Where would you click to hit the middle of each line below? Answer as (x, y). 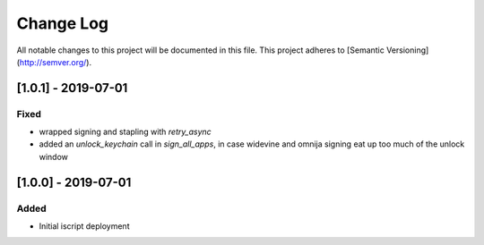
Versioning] (407, 50)
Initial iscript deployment (84, 226)
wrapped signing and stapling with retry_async (125, 132)
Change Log (63, 23)
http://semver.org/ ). (56, 62)
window (54, 156)
